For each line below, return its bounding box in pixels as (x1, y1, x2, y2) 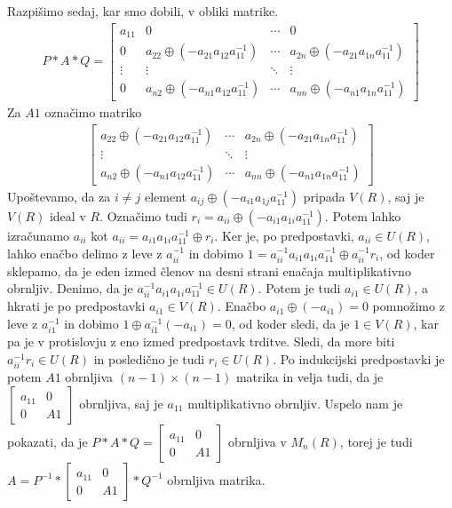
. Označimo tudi (99, 206, 187, 225)
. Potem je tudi (258, 279, 341, 298)
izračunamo (7, 226, 70, 244)
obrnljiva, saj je (79, 393, 163, 412)
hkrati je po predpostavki (7, 297, 146, 315)
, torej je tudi (339, 432, 413, 450)
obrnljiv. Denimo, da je (7, 279, 133, 298)
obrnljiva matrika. (167, 470, 266, 488)
